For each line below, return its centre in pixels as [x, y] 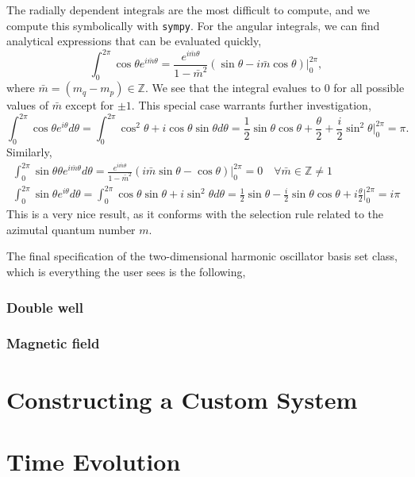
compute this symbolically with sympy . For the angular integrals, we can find [193, 25]
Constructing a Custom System [182, 399]
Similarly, [29, 152]
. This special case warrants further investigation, [251, 105]
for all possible [369, 88]
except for [90, 105]
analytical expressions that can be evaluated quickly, [134, 41]
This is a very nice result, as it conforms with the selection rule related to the [195, 214]
